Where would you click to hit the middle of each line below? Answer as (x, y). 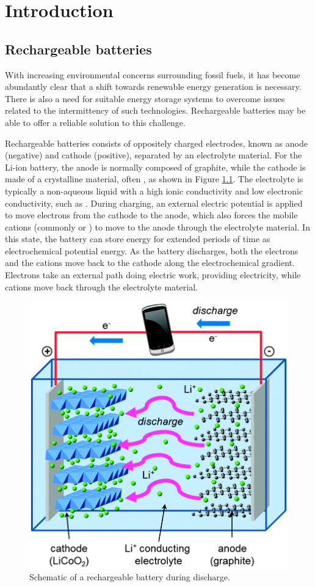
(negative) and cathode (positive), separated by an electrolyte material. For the (154, 155)
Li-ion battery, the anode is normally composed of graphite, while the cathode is (155, 167)
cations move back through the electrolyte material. (101, 286)
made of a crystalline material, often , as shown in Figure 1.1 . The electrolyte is (154, 179)
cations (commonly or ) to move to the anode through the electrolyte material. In (157, 227)
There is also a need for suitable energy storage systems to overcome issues (145, 98)
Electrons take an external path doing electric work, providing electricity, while (153, 275)
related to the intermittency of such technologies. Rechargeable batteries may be (155, 110)
